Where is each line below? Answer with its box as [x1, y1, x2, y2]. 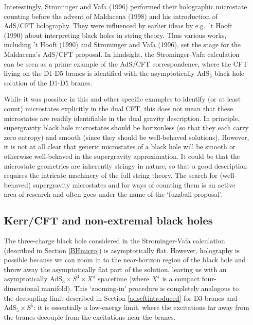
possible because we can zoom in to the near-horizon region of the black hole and [4, 255, 246, 265]
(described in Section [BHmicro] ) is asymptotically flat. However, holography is [4, 245, 240, 255]
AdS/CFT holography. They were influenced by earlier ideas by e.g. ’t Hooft [4, 20, 233, 31]
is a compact [162, 274, 200, 284]
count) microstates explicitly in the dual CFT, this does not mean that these [4, 103, 233, 113]
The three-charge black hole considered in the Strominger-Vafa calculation [4, 236, 225, 246]
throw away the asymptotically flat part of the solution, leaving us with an [4, 264, 227, 274]
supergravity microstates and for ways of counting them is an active [33, 179, 235, 189]
